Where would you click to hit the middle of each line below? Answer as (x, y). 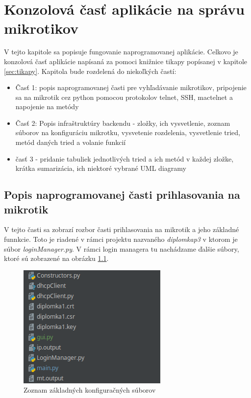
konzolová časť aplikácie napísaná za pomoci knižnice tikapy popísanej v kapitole (126, 61)
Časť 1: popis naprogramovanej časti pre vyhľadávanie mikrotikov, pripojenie (131, 87)
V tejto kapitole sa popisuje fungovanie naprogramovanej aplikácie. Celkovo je (121, 52)
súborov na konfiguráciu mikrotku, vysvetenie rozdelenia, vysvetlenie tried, (128, 132)
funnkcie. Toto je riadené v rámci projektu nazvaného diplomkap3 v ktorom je (121, 239)
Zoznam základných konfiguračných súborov (90, 390)
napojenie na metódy (47, 106)
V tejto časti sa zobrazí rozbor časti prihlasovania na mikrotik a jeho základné (122, 229)
